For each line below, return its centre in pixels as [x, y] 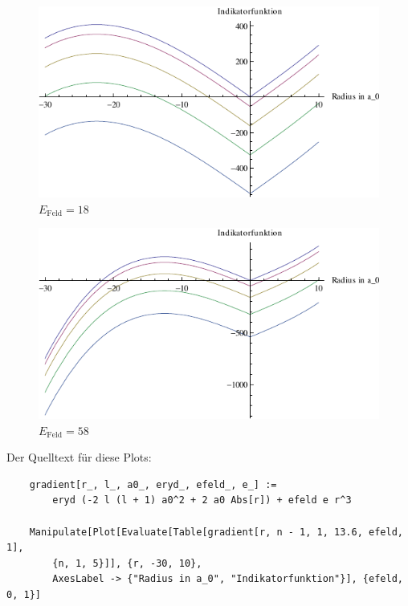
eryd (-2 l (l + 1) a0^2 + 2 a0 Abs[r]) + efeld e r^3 [202, 500]
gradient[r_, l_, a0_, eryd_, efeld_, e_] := [153, 484]
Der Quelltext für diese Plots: [79, 457]
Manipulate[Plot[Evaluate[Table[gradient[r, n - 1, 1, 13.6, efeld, [216, 532]
